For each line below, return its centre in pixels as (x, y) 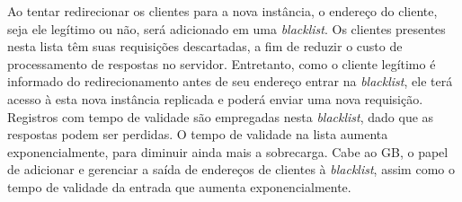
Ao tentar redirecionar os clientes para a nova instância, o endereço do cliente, (222, 11)
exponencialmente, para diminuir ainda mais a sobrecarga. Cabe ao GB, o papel (228, 151)
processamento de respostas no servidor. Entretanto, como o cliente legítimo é (222, 63)
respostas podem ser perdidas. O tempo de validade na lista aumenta (198, 134)
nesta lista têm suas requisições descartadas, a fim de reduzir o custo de (205, 46)
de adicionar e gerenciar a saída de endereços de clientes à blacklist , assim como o (231, 169)
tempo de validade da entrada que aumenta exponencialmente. (179, 186)
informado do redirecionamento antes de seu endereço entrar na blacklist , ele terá (230, 81)
